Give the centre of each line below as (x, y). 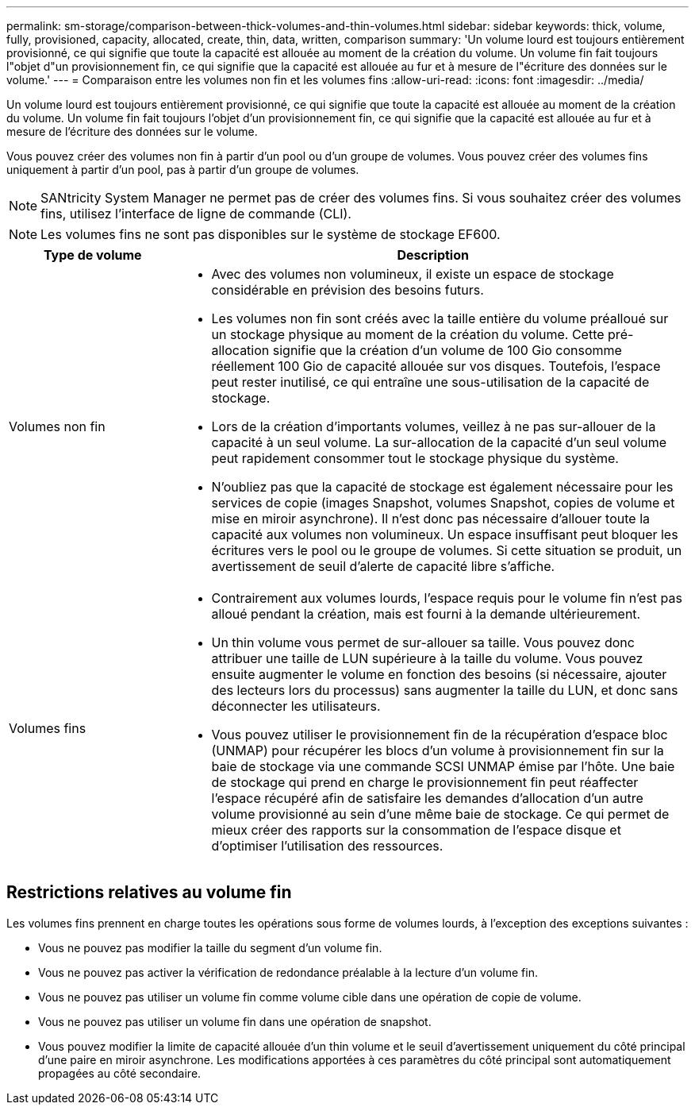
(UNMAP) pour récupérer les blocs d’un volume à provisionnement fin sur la (438, 750)
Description (433, 255)
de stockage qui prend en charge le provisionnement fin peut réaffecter (425, 782)
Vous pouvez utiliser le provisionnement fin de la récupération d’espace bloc (440, 735)
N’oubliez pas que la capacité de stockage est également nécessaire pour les (442, 487)
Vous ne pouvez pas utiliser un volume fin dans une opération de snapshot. (235, 1021)
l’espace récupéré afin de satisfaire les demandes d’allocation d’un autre (427, 798)
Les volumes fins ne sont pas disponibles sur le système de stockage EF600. (271, 234)
